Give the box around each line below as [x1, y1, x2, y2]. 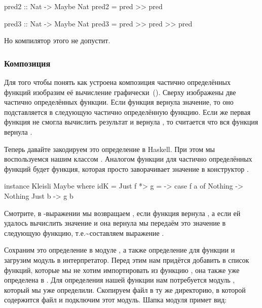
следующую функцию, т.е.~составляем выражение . [4, 227, 164, 238]
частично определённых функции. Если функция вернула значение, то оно [4, 97, 234, 107]
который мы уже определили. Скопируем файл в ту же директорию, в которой [4, 284, 246, 295]
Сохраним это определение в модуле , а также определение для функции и [4, 244, 235, 255]
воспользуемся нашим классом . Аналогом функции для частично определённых [4, 153, 252, 164]
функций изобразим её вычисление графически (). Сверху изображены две [4, 86, 236, 97]
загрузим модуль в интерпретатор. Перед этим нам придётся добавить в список [4, 254, 249, 265]
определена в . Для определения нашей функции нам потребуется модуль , [4, 274, 235, 285]
